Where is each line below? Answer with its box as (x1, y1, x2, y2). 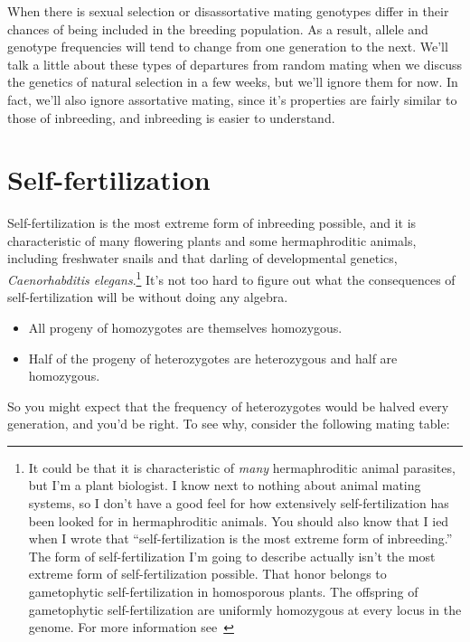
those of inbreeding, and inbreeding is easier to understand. (7, 108, 335, 127)
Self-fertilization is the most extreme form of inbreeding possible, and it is (7, 213, 417, 232)
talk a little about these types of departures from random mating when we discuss (7, 54, 463, 73)
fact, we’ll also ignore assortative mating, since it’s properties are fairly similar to (7, 90, 457, 109)
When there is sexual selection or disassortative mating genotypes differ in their (7, 2, 449, 20)
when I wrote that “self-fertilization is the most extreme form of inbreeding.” (28, 529, 453, 548)
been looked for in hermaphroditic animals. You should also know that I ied (28, 511, 449, 530)
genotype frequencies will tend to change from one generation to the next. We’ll (7, 37, 448, 56)
